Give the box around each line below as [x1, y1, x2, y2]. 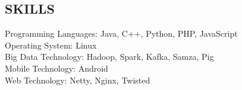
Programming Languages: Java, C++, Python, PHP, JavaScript [5, 27, 238, 40]
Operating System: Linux [5, 38, 97, 51]
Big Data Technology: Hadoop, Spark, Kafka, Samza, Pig [5, 50, 214, 63]
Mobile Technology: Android [5, 62, 108, 74]
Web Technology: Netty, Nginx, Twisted [5, 73, 150, 86]
